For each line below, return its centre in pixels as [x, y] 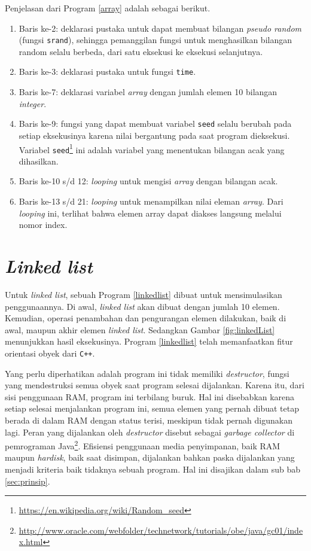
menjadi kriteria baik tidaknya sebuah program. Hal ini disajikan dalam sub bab [153, 469]
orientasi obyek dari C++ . [50, 353]
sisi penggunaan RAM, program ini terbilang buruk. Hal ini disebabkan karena [150, 396]
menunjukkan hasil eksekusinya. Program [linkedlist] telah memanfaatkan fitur [149, 341]
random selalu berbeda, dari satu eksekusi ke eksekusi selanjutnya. [141, 51]
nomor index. [43, 225]
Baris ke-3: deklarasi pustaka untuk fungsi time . [107, 71]
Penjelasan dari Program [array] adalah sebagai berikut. [108, 8]
